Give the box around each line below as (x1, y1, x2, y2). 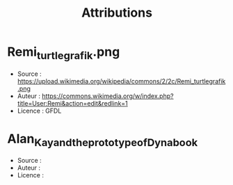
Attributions (81, 5, 153, 21)
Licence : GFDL (17, 106, 62, 115)
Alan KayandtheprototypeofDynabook (7, 131, 198, 149)
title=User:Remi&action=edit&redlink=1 (17, 99, 129, 107)
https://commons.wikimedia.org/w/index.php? (41, 92, 174, 100)
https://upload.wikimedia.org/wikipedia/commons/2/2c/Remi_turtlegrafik (17, 77, 226, 85)
